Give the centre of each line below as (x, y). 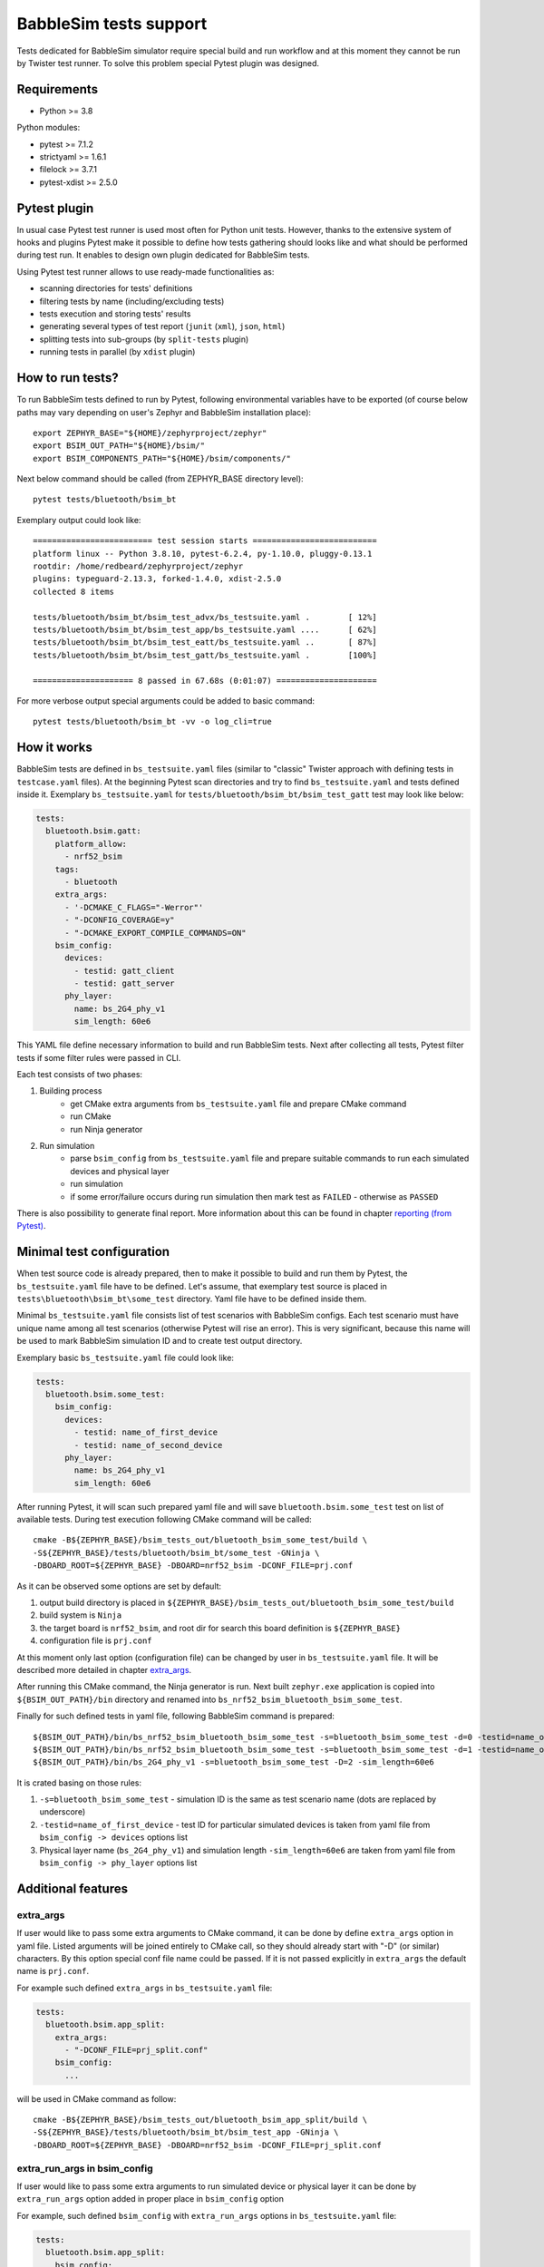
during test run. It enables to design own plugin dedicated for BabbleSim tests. (163, 255)
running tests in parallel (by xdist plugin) (117, 352)
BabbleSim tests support (112, 24)
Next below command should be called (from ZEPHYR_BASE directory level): (160, 479)
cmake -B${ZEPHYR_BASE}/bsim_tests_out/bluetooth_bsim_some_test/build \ (200, 1540)
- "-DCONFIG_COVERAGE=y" (120, 920)
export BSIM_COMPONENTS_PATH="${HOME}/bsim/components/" (162, 458)
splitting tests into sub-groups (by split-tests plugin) (144, 339)
